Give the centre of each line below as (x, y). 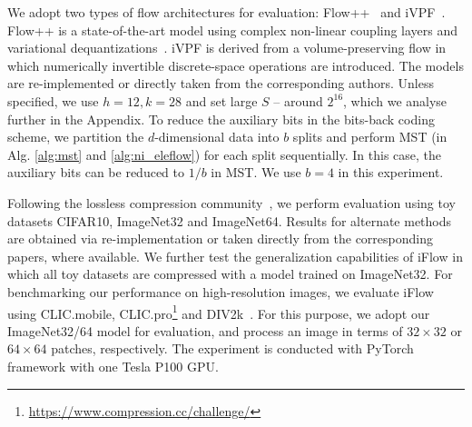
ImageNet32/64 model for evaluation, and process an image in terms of (205, 330)
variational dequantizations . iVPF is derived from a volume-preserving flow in (227, 48)
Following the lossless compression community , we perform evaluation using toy (231, 202)
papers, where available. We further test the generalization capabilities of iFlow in (235, 256)
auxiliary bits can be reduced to (96, 172)
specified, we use (53, 100)
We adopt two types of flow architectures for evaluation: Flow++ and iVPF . (226, 12)
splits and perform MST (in (370, 137)
